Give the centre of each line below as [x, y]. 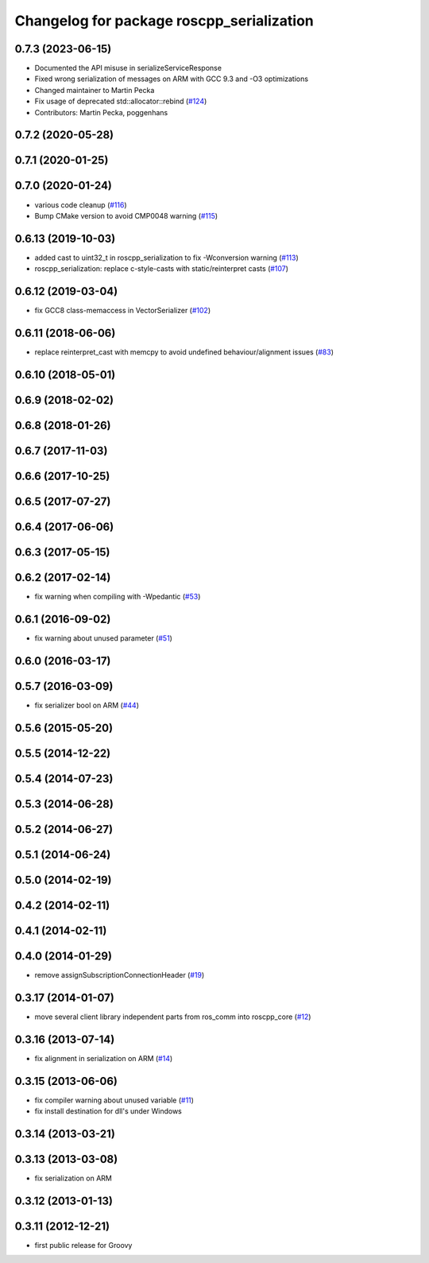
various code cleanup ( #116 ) [81, 205]
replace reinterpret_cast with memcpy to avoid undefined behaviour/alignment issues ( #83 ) [184, 352]
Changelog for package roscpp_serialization [164, 21]
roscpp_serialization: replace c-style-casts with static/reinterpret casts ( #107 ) [162, 269]
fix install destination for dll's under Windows [108, 1111]
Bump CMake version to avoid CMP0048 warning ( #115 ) [126, 215]
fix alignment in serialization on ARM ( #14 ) [104, 1058]
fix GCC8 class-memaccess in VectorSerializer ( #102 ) [122, 311]
